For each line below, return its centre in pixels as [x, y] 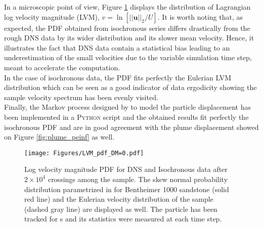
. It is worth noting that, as [200, 16]
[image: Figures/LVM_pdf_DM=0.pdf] [84, 153]
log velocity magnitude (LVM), [52, 16]
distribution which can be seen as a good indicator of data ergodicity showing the [130, 87]
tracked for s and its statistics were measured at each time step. [123, 219]
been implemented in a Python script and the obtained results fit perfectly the [126, 117]
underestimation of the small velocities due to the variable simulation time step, [128, 57]
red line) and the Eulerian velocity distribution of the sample [119, 199]
